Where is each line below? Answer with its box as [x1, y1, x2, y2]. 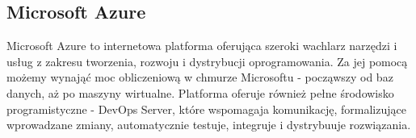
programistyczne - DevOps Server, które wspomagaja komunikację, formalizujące [6, 100, 406, 117]
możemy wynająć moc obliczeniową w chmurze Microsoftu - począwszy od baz [6, 69, 393, 86]
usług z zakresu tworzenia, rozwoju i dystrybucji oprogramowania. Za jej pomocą [6, 52, 408, 69]
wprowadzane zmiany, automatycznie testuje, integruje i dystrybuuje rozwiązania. [6, 116, 411, 133]
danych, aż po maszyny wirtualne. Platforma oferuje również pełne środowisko [6, 84, 394, 101]
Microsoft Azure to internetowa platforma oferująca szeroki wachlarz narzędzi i [6, 37, 397, 54]
